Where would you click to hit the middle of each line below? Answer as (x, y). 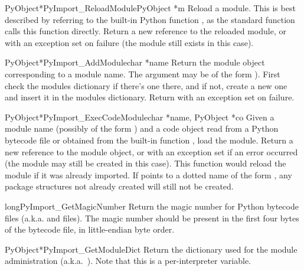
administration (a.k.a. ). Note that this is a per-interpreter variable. (128, 261)
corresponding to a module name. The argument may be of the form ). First (143, 74)
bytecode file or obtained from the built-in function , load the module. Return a (149, 140)
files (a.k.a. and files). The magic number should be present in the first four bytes (152, 218)
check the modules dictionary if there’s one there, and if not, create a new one (146, 85)
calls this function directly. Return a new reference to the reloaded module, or (146, 31)
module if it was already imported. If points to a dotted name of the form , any (148, 174)
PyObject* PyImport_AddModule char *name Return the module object (135, 62)
